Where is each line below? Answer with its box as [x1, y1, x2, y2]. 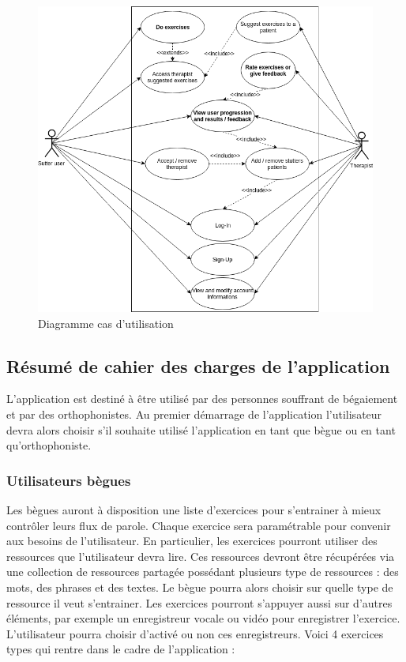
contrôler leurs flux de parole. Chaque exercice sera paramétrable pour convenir [6, 517, 391, 533]
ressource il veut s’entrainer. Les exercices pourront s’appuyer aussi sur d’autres [6, 594, 393, 611]
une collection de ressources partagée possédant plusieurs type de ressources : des [6, 563, 399, 580]
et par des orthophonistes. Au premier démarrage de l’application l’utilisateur [6, 406, 382, 423]
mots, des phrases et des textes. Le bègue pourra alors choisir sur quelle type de [6, 579, 393, 596]
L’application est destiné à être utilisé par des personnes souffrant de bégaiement [6, 390, 398, 407]
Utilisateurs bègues [6, 470, 131, 490]
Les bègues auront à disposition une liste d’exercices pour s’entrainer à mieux [6, 502, 382, 518]
